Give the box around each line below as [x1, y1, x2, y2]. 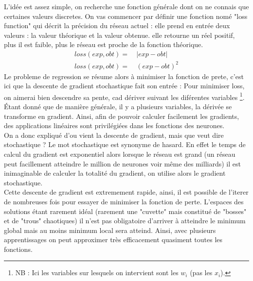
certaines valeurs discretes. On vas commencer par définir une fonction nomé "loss [4, 11, 248, 21]
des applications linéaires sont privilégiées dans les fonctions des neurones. [4, 120, 225, 131]
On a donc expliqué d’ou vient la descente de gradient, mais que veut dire [4, 130, 224, 140]
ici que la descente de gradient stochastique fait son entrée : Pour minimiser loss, [4, 81, 245, 91]
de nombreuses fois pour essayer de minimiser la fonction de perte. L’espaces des [4, 196, 244, 206]
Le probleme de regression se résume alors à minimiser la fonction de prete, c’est [4, 71, 244, 81]
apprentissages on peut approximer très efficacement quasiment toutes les [4, 234, 223, 245]
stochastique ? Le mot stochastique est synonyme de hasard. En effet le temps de [4, 139, 246, 149]
